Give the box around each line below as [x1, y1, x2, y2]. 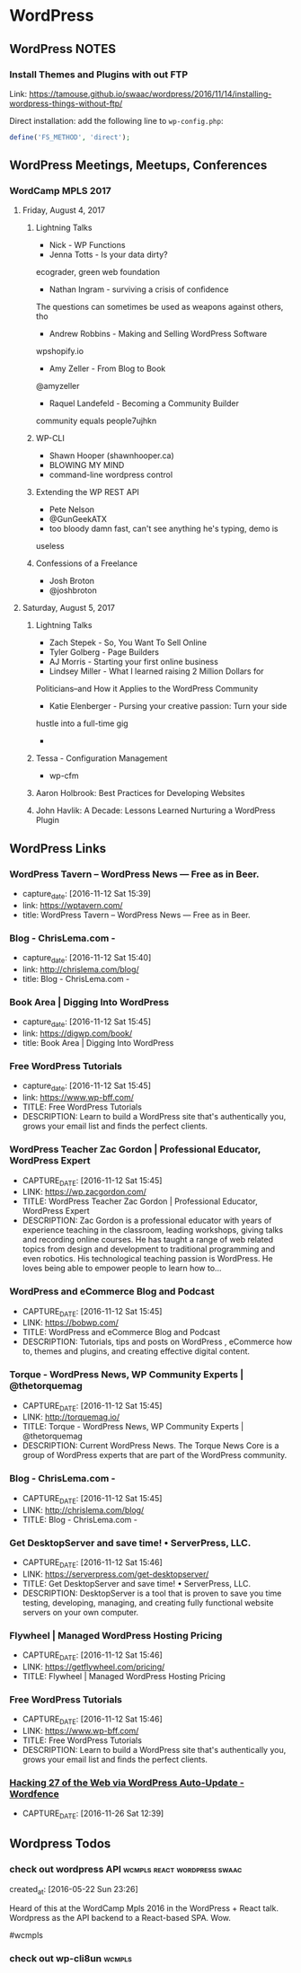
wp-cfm [49, 770, 79, 782]
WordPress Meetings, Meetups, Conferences [9, 158, 268, 173]
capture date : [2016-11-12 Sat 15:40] [22, 952, 152, 966]
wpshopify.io [35, 346, 84, 357]
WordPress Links [9, 841, 107, 856]
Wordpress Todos [9, 1836, 111, 1852]
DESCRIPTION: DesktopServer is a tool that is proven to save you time [22, 1588, 282, 1598]
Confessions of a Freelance [35, 558, 137, 569]
